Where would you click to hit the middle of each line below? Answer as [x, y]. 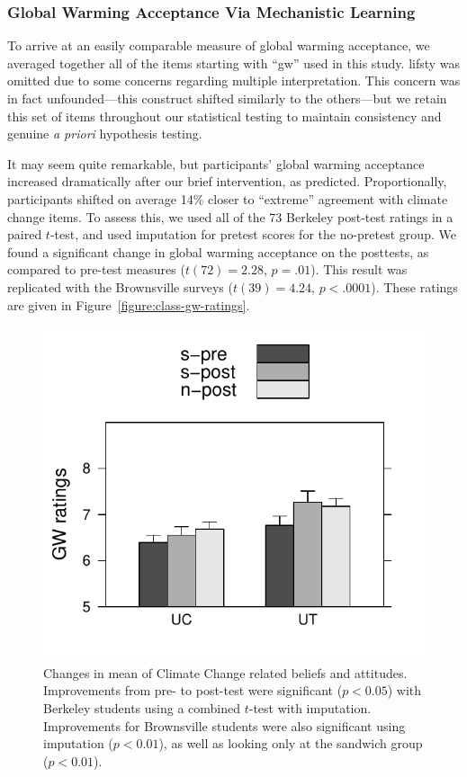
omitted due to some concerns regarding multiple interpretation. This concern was [234, 80]
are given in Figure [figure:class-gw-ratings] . [129, 304]
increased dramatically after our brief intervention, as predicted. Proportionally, [227, 181]
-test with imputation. [310, 707]
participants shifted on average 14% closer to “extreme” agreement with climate [228, 198]
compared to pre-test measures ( [96, 269]
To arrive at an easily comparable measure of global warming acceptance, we [219, 45]
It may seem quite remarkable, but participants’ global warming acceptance [216, 163]
